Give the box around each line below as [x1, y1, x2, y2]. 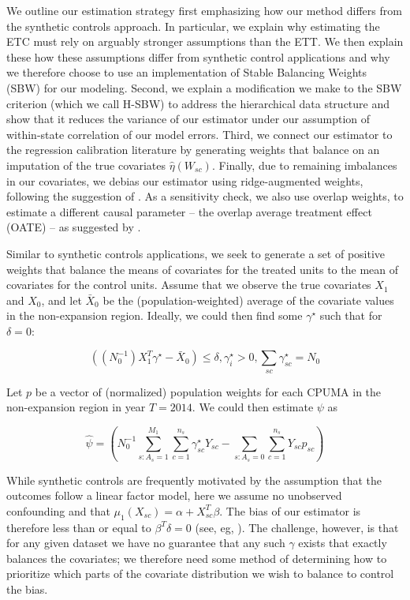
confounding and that [6, 502, 110, 519]
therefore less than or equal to [6, 519, 151, 535]
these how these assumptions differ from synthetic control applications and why [6, 48, 390, 65]
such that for [319, 307, 382, 324]
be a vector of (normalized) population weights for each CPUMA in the [35, 383, 382, 399]
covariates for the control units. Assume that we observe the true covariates [6, 276, 371, 293]
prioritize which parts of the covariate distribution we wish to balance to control [6, 565, 394, 582]
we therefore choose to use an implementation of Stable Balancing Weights [6, 64, 367, 81]
